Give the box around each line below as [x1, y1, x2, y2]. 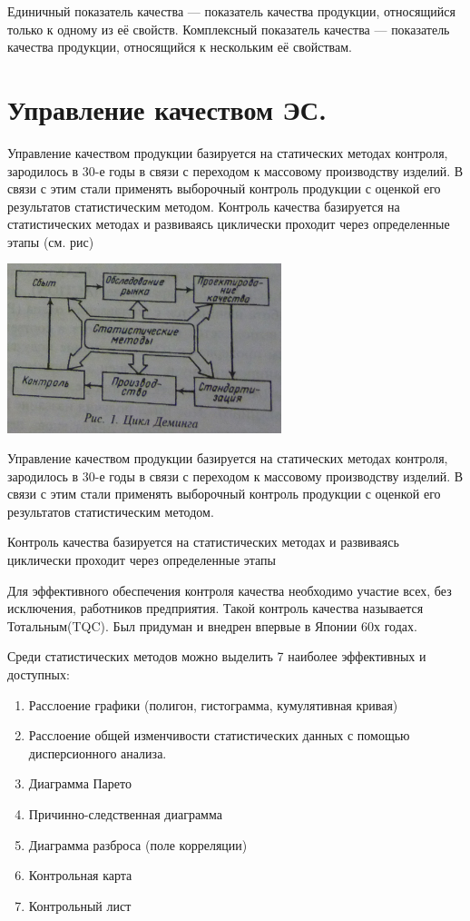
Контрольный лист [28, 896, 132, 915]
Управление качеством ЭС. [7, 90, 327, 127]
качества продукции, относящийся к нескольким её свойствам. [7, 37, 352, 56]
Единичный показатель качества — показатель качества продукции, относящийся [7, 2, 455, 20]
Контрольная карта [28, 866, 132, 885]
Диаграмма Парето [28, 774, 132, 793]
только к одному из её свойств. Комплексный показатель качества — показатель [7, 19, 450, 38]
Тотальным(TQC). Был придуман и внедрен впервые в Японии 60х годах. [7, 616, 417, 635]
